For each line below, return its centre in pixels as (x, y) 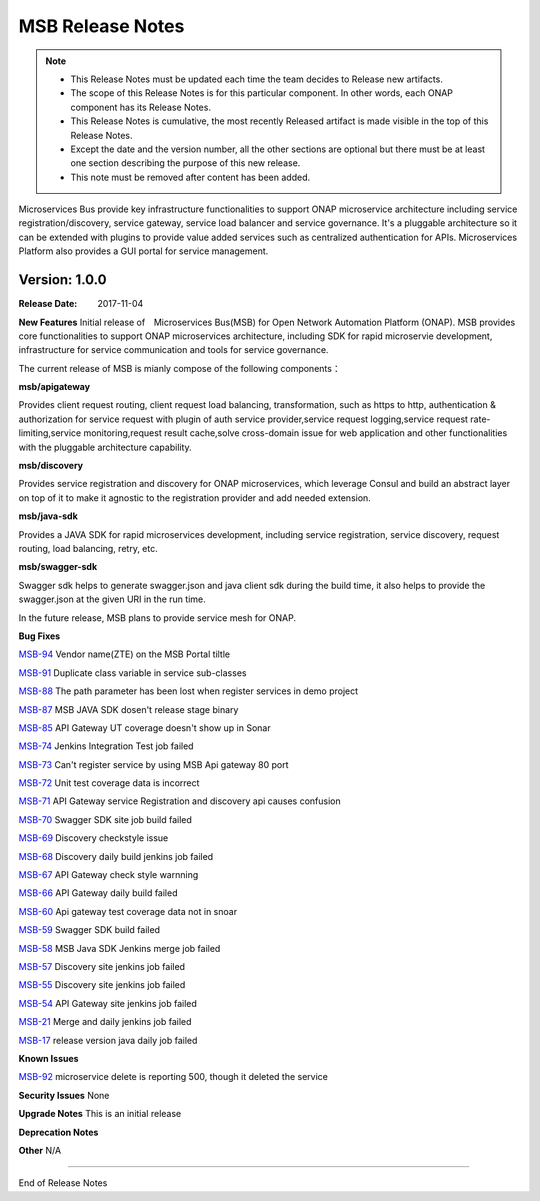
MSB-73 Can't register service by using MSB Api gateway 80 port (153, 764)
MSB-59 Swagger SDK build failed (89, 930)
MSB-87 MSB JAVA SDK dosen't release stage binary (128, 709)
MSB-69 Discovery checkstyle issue (93, 838)
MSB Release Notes (101, 26)
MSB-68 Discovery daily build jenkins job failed (116, 856)
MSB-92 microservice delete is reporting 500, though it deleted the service (173, 1077)
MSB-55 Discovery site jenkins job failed (102, 985)
